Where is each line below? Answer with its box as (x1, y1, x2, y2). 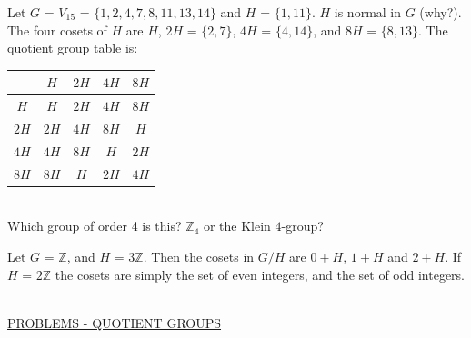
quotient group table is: (7, 38, 138, 57)
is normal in (334, 3, 402, 21)
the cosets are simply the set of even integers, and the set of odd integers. (55, 264, 466, 283)
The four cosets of (7, 20, 107, 39)
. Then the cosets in (143, 246, 255, 265)
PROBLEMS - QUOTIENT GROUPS (7, 313, 222, 332)
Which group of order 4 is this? (7, 216, 182, 235)
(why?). (419, 3, 462, 21)
